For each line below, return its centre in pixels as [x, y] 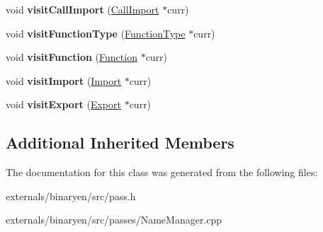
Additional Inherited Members [120, 143]
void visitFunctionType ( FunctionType [96, 33]
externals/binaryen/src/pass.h [71, 196]
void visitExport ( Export [63, 104]
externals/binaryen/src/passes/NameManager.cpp [114, 220]
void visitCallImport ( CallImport [83, 9]
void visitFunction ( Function [72, 57]
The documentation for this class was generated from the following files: [162, 172]
